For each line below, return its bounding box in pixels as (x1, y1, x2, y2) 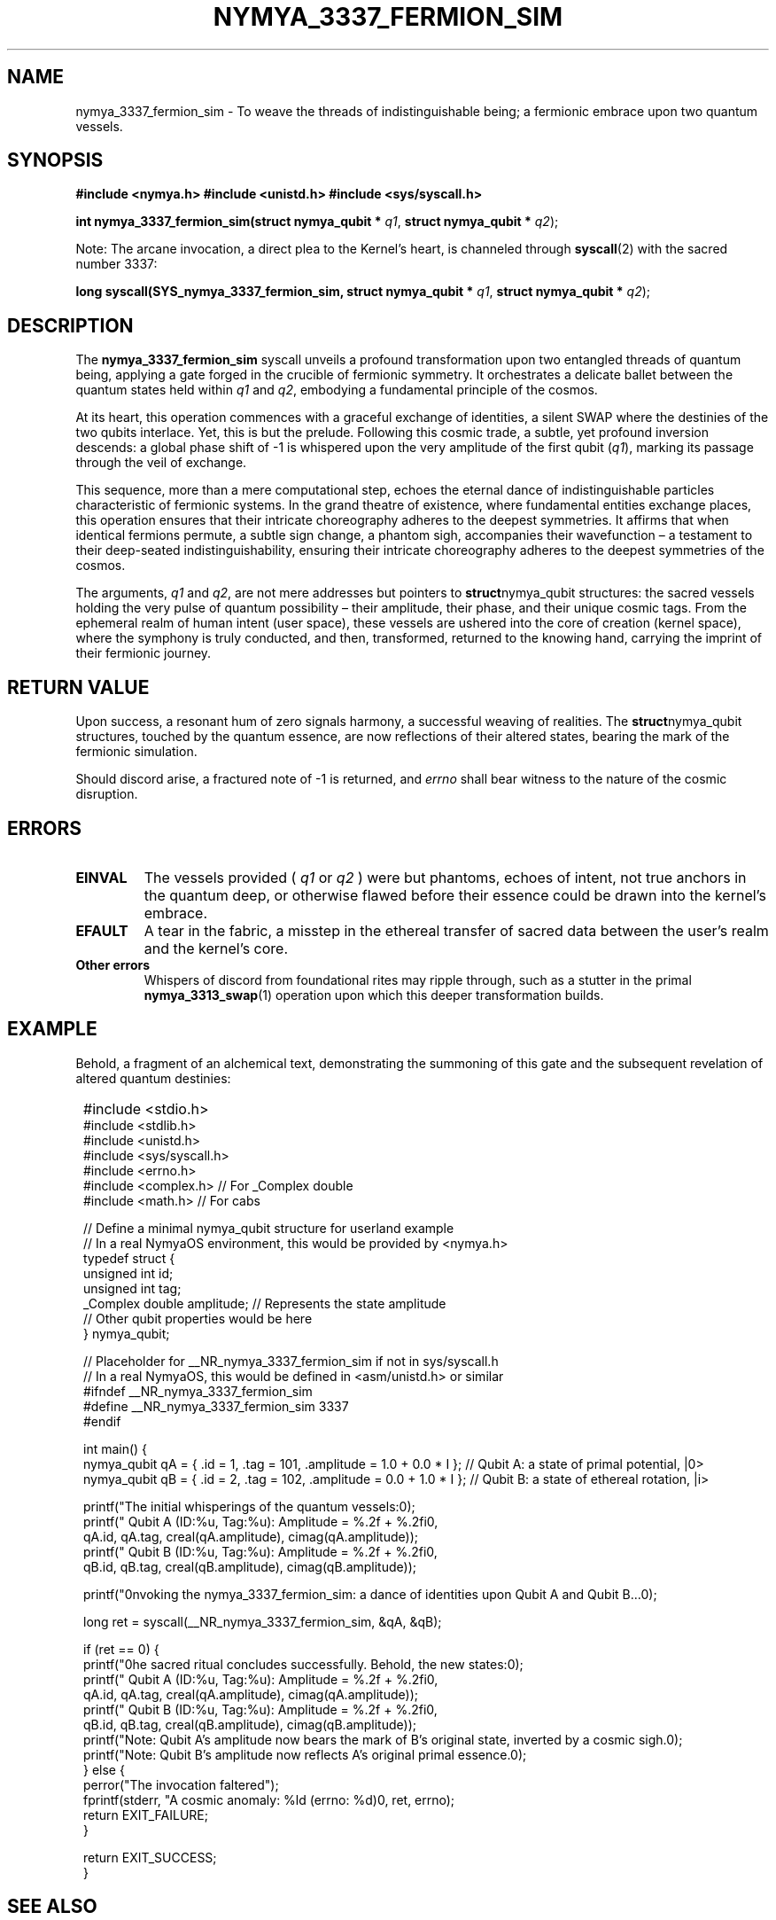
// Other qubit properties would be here (83, 1310, 313, 1326)
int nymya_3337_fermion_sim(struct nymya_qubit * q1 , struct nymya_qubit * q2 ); (75, 214, 559, 230)
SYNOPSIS (7, 149, 104, 172)
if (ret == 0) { (83, 1641, 159, 1657)
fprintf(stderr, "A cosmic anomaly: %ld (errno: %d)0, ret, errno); (83, 1791, 455, 1807)
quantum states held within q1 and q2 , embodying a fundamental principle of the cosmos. (75, 382, 598, 398)
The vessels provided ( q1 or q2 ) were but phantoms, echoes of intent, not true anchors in (144, 868, 747, 886)
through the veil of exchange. (75, 455, 247, 471)
